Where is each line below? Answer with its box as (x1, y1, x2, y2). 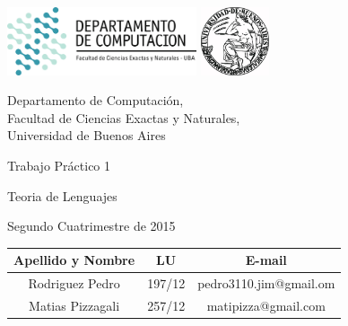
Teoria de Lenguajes (7, 186, 117, 205)
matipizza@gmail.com (206, 295, 326, 314)
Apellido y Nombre (13, 251, 135, 269)
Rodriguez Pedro (28, 274, 120, 293)
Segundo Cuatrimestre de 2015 (7, 216, 176, 235)
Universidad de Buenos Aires (7, 126, 166, 145)
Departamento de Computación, (7, 91, 184, 110)
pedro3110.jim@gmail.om (197, 274, 335, 293)
